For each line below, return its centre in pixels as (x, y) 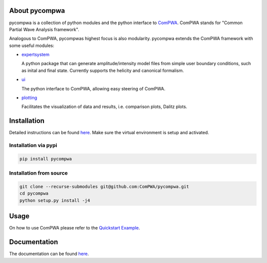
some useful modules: (32, 45)
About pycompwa (37, 11)
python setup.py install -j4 (55, 200)
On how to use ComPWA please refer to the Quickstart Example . (75, 228)
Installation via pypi (33, 146)
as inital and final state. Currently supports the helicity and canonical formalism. (103, 70)
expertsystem (35, 55)
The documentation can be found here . (49, 254)
